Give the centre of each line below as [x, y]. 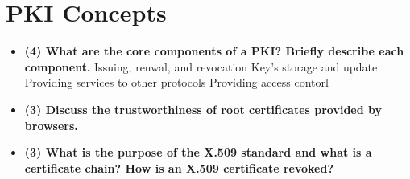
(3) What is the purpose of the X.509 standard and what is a [198, 152]
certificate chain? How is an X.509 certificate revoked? [179, 167]
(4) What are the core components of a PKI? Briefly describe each [214, 51]
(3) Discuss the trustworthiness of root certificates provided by [203, 109]
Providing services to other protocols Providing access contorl [176, 82]
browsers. [51, 125]
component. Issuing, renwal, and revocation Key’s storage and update [201, 66]
